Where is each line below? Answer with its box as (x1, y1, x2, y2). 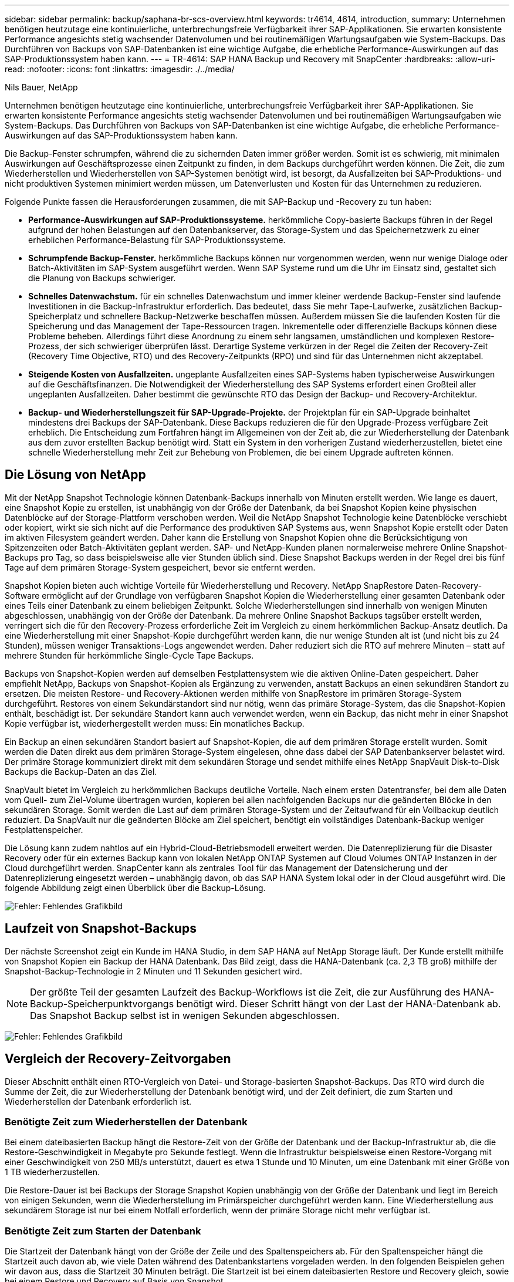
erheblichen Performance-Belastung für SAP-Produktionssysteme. (28, 235, 286, 245)
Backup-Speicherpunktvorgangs (30, 997, 174, 1010)
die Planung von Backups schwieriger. (28, 273, 176, 283)
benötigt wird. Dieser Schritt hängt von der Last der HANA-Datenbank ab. (176, 997, 501, 1010)
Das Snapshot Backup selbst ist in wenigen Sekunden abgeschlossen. (30, 1009, 340, 1021)
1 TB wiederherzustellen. (5, 1167, 100, 1178)
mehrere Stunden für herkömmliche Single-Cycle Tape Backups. (5, 650, 254, 660)
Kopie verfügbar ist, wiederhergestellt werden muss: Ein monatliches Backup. (5, 718, 305, 728)
